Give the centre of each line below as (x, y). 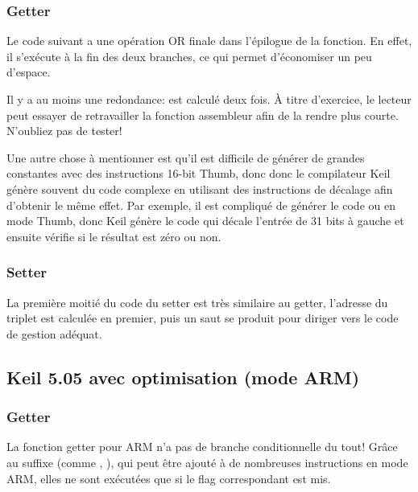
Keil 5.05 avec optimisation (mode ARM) (183, 377)
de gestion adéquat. (54, 333)
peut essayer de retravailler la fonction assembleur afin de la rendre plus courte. (203, 115)
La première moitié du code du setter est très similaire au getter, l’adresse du (197, 302)
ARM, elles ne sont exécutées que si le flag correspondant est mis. (169, 478)
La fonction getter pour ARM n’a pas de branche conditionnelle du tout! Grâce (202, 447)
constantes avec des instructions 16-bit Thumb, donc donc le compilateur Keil (199, 173)
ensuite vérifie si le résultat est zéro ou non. (114, 236)
